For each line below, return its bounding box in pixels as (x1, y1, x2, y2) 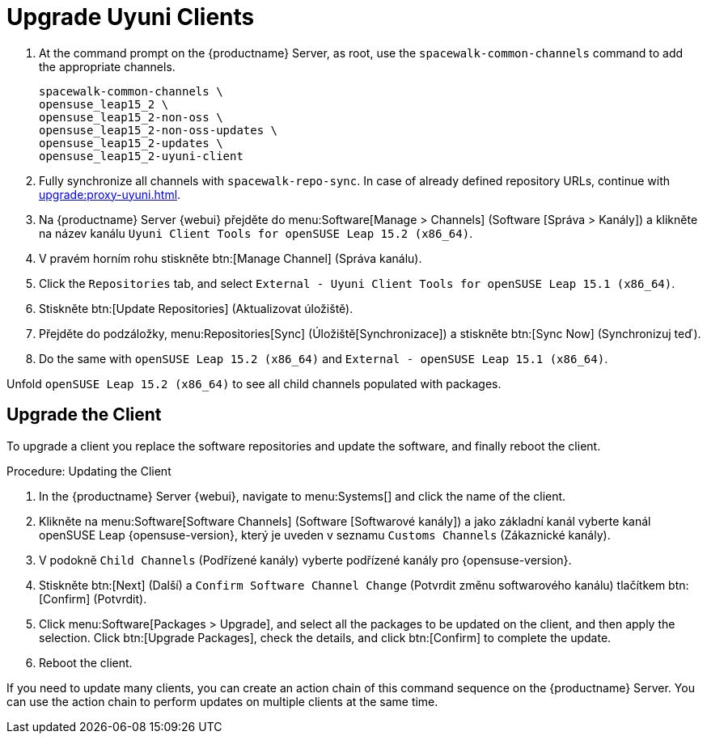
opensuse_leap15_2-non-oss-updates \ (39, 123, 278, 137)
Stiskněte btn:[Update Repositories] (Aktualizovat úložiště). (39, 301, 353, 315)
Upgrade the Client (6, 404, 162, 425)
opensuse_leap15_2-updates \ (39, 136, 223, 150)
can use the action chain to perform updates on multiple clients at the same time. (6, 694, 438, 708)
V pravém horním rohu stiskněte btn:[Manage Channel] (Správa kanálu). (39, 251, 422, 265)
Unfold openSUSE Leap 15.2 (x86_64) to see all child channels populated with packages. (6, 376, 502, 391)
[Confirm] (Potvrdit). (39, 591, 147, 606)
